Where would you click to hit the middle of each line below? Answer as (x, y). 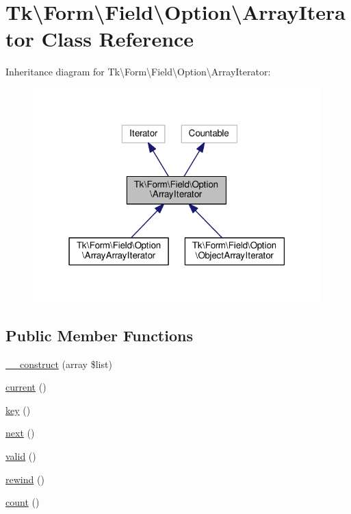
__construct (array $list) (59, 364)
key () (18, 409)
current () (26, 387)
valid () (21, 456)
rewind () (25, 479)
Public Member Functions (99, 335)
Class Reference (118, 39)
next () (20, 433)
